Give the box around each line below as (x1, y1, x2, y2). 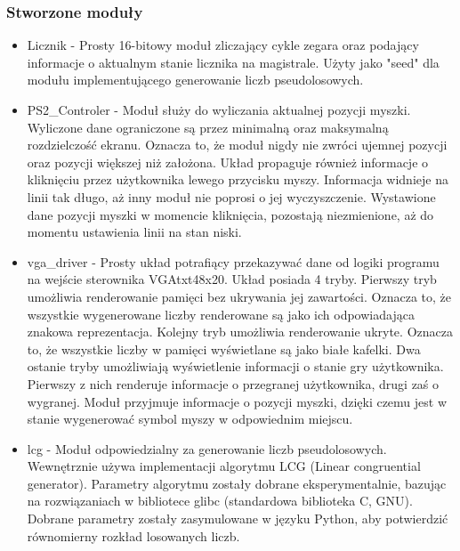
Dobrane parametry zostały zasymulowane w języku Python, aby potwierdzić (27, 509, 448, 528)
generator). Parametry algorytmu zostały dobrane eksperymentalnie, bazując (27, 474, 447, 492)
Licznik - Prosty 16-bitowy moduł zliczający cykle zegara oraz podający (27, 36, 419, 54)
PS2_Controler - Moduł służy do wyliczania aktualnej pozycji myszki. (27, 101, 411, 118)
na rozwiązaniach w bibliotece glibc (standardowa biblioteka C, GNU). (27, 491, 413, 510)
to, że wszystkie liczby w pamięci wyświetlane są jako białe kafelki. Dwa (27, 339, 421, 358)
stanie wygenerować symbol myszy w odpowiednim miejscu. (27, 409, 353, 428)
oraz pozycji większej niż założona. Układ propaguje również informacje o (27, 152, 429, 171)
